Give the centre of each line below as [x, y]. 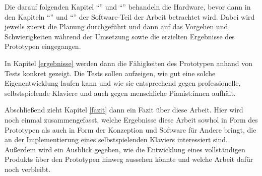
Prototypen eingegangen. [43, 46]
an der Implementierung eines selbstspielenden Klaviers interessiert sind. [116, 139]
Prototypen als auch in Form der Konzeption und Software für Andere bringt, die [130, 129]
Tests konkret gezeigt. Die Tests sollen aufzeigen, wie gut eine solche [110, 73]
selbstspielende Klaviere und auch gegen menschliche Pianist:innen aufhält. [120, 93]
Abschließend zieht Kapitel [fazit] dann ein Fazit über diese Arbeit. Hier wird [124, 110]
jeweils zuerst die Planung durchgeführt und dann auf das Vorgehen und [116, 26]
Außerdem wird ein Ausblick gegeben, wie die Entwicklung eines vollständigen [125, 149]
